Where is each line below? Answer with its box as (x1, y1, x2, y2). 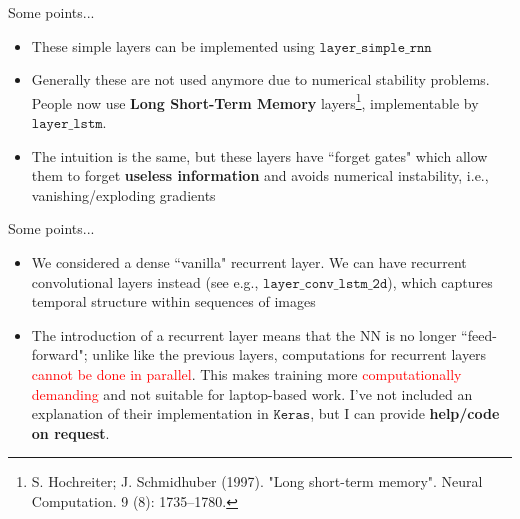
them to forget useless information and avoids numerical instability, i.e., (31, 165, 489, 186)
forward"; (31, 344, 88, 365)
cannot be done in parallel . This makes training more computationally (31, 363, 462, 384)
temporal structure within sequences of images (31, 291, 316, 312)
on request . (31, 422, 110, 443)
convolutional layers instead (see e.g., (31, 271, 259, 292)
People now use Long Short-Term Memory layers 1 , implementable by (31, 89, 479, 113)
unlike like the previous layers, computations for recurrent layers (92, 344, 487, 365)
